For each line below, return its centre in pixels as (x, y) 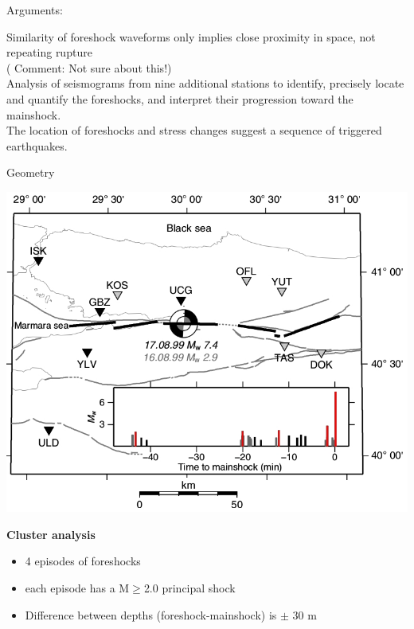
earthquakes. (37, 145)
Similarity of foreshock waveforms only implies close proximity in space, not (191, 36)
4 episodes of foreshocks (83, 561)
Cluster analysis (51, 534)
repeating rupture (49, 52)
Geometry (31, 172)
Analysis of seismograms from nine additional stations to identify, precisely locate (205, 83)
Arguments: (35, 10)
